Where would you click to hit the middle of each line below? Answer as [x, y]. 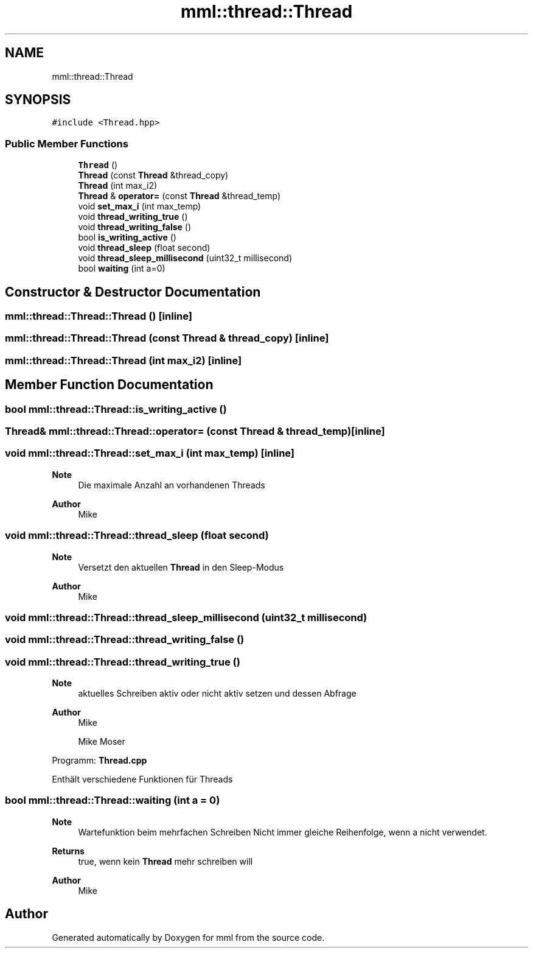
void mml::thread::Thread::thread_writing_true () [123, 662]
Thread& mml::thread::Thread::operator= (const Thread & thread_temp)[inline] [195, 431]
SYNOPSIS [38, 100]
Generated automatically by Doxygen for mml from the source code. [188, 937]
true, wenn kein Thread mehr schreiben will [165, 861]
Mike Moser [102, 741]
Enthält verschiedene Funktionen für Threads [142, 779]
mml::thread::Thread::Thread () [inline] [99, 316]
